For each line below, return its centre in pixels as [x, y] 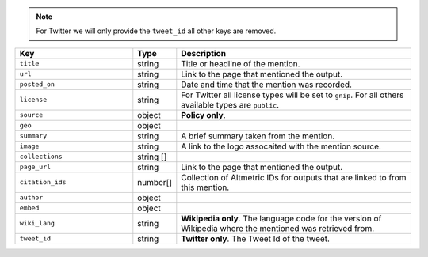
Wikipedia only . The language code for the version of [281, 218]
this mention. [205, 187]
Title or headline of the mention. [241, 63]
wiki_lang [37, 223]
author [31, 198]
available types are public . [230, 104]
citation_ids [43, 182]
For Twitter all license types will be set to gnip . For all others [292, 95]
